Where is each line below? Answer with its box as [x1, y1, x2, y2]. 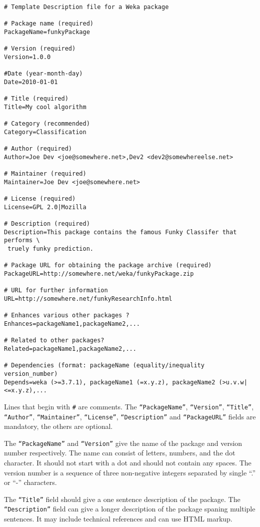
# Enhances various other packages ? [4, 312, 129, 319]
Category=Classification [4, 128, 86, 136]
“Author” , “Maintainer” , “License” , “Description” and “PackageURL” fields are [4, 411, 256, 421]
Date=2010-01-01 [4, 78, 58, 86]
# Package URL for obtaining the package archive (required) [4, 262, 212, 269]
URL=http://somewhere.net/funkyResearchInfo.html [4, 295, 172, 302]
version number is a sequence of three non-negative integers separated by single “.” [4, 467, 256, 477]
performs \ [4, 237, 40, 244]
